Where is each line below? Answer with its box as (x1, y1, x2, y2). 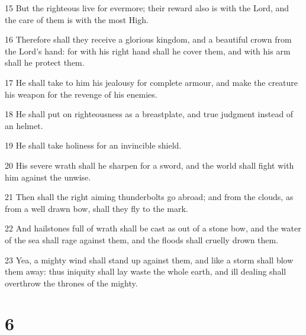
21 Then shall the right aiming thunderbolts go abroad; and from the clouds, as (5, 191, 294, 203)
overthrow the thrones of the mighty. (5, 276, 138, 289)
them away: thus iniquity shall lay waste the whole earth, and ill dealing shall (5, 265, 286, 278)
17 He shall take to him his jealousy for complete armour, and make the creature (5, 76, 298, 88)
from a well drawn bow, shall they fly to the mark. (5, 202, 188, 214)
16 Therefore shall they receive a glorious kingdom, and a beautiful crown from (5, 33, 292, 46)
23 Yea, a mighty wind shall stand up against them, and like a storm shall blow (5, 253, 294, 266)
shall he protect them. (5, 56, 85, 69)
